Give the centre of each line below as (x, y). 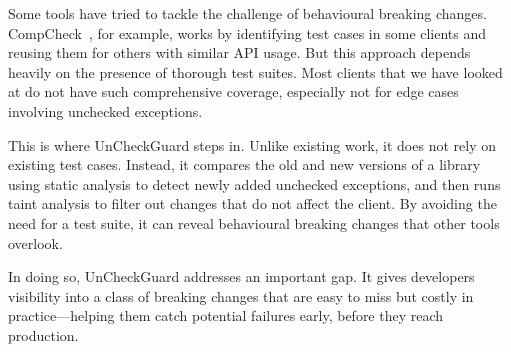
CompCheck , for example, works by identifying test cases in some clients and (247, 32)
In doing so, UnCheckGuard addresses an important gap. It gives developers (241, 276)
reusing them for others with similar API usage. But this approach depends (239, 52)
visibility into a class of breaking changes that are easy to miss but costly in (241, 295)
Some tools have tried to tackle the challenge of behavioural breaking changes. (247, 13)
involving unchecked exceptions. (105, 110)
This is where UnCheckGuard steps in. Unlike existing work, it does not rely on (252, 144)
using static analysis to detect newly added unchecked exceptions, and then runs (254, 183)
